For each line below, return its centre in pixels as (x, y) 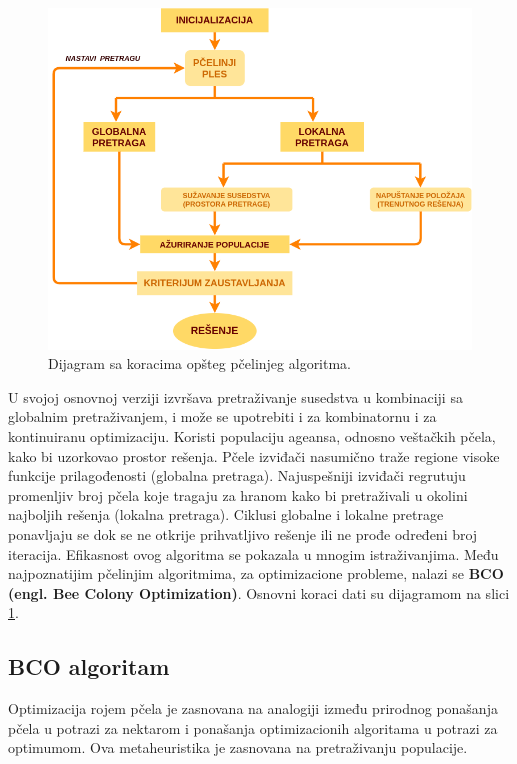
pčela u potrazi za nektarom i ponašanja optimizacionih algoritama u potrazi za (253, 727)
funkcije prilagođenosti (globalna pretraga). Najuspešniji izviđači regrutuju (237, 475)
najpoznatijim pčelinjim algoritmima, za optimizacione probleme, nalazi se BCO (256, 573)
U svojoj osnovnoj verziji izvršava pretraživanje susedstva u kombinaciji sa (235, 396)
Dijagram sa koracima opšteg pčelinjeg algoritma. (200, 363)
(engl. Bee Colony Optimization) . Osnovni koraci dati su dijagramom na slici (259, 592)
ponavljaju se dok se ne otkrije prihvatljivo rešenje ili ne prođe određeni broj (243, 533)
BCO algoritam (89, 666)
